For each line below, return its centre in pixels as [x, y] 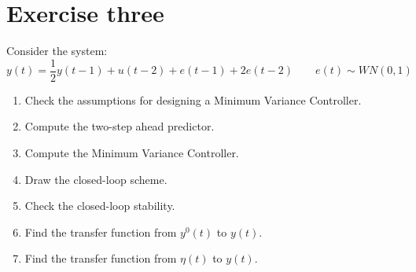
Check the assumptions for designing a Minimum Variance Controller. [193, 99]
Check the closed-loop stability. [100, 206]
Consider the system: [57, 51]
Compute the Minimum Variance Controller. [132, 152]
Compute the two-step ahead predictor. [120, 126]
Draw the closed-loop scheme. [96, 179]
